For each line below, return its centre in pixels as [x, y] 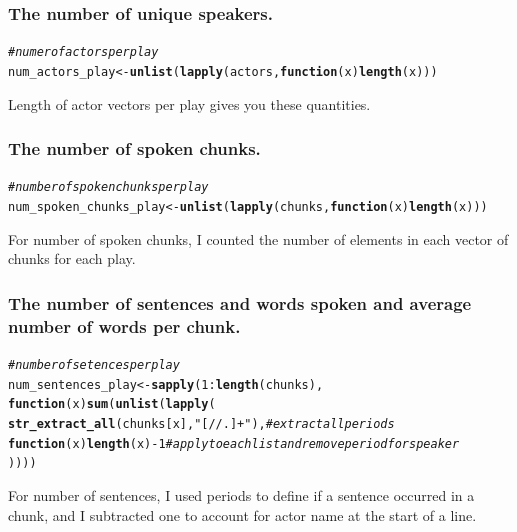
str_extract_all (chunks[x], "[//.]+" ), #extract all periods [201, 423]
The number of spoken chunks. [134, 148]
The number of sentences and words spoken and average [240, 302]
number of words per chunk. [124, 325]
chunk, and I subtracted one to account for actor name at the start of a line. [242, 514]
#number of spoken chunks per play [108, 187]
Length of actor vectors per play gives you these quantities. [189, 103]
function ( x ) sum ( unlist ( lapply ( [112, 404]
